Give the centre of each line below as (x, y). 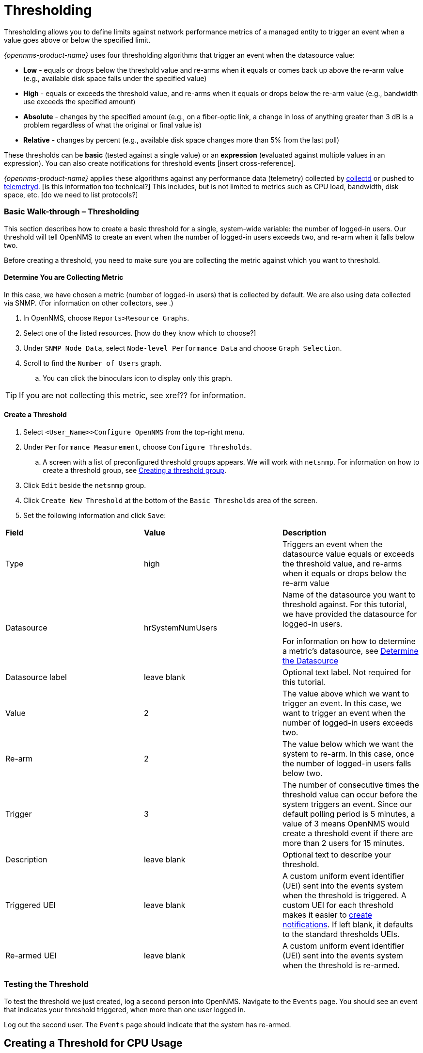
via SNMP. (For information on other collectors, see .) (89, 303)
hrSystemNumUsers (180, 627)
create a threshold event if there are (348, 833)
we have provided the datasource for (350, 614)
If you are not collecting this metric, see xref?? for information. (133, 395)
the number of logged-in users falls (347, 763)
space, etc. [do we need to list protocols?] (71, 194)
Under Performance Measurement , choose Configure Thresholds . (138, 447)
